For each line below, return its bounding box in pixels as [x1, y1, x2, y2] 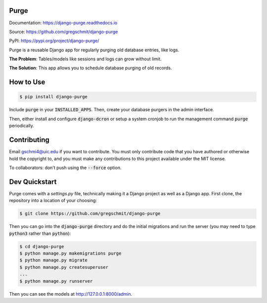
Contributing [9, 136, 49, 144]
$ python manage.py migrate [19, 258, 88, 263]
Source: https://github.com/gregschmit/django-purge [9, 29, 118, 35]
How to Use [9, 78, 45, 87]
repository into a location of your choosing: [9, 198, 97, 204]
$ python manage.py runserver [19, 278, 93, 284]
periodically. [9, 123, 35, 129]
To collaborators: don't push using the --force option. [9, 165, 122, 171]
